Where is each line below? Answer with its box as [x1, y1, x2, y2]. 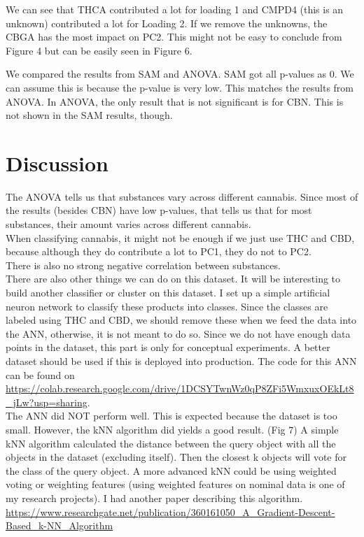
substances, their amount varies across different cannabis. [6, 217, 251, 231]
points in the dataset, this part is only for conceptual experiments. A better [6, 340, 330, 355]
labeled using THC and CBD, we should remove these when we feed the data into [6, 313, 357, 327]
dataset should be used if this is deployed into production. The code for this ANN [6, 354, 357, 368]
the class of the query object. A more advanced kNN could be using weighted [6, 463, 337, 478]
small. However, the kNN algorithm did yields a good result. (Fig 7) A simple [6, 422, 339, 436]
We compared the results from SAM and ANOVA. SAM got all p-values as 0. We [6, 66, 354, 81]
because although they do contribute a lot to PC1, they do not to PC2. [6, 244, 311, 259]
